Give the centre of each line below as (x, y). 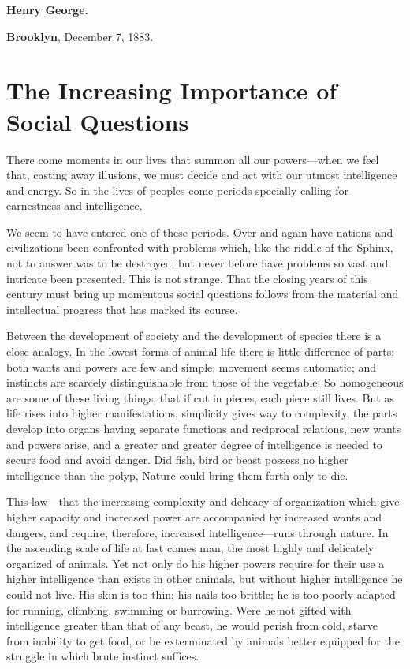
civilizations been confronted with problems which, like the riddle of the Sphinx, (200, 247)
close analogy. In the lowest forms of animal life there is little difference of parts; (201, 351)
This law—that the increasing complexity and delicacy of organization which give (203, 501)
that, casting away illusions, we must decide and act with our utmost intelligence (202, 175)
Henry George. (48, 9)
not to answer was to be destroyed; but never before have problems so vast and (198, 263)
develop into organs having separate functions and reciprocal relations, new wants (204, 428)
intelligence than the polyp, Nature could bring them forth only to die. (177, 475)
